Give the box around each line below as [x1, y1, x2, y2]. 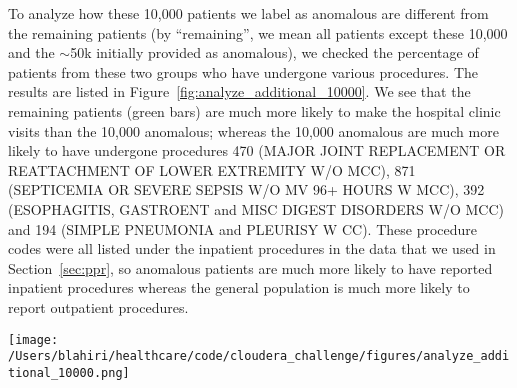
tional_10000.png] [8, 365, 130, 380]
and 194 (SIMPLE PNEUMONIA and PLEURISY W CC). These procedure [8, 218, 477, 239]
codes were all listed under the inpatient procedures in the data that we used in [8, 238, 496, 259]
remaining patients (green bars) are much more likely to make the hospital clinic [8, 100, 501, 121]
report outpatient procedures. [8, 296, 189, 317]
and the [8, 42, 55, 63]
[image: [8, 332, 59, 347]
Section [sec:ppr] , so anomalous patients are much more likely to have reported [8, 257, 493, 278]
